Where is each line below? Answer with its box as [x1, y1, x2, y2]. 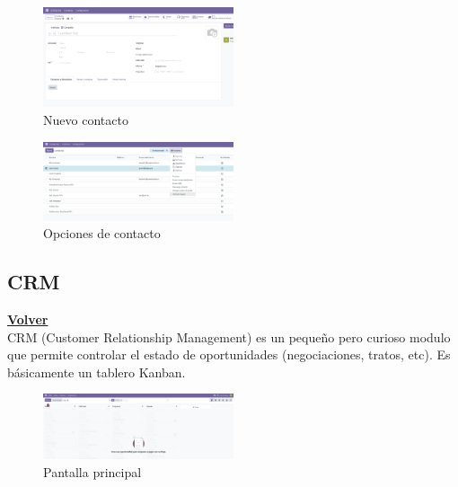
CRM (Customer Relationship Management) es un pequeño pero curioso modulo [7, 327, 451, 346]
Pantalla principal [43, 462, 142, 481]
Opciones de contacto [43, 224, 161, 243]
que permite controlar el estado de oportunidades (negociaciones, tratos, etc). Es [7, 345, 451, 364]
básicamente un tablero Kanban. [7, 362, 186, 381]
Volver [7, 309, 48, 328]
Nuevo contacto [43, 110, 128, 128]
